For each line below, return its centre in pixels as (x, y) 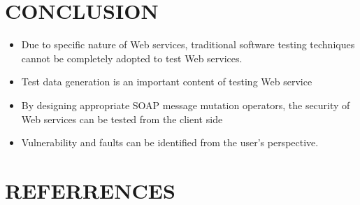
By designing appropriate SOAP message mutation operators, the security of (186, 105)
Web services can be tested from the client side (122, 119)
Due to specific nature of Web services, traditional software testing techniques (188, 44)
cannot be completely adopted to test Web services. (132, 58)
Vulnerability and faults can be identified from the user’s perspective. (170, 142)
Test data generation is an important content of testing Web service (167, 82)
